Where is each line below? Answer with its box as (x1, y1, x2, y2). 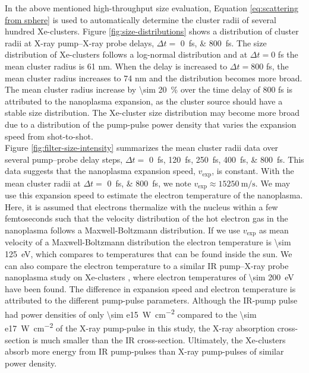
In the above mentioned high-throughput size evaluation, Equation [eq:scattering (5, 2, 298, 14)
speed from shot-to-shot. (5, 129, 93, 142)
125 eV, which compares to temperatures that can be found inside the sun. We (5, 248, 292, 260)
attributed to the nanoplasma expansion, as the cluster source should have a (5, 94, 283, 107)
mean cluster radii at (5, 176, 81, 189)
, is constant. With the (212, 165, 294, 177)
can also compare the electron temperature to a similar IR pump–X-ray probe (5, 259, 289, 271)
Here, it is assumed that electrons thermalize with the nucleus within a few (5, 200, 278, 213)
